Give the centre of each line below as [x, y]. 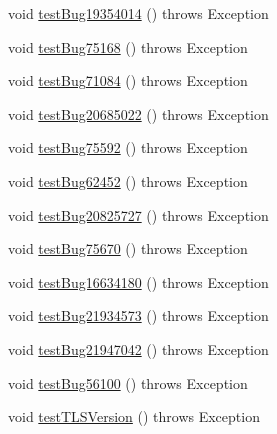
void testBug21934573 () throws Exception [138, 315]
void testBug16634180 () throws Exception [138, 281]
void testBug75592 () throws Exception [128, 147]
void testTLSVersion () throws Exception [134, 416]
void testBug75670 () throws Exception [128, 248]
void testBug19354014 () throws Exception [138, 13]
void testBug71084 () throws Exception [128, 80]
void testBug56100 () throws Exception [128, 382]
